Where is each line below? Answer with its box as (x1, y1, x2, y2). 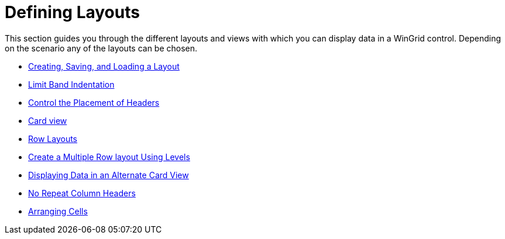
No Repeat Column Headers (28, 188, 136, 198)
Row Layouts (28, 133, 78, 144)
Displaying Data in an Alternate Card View (28, 169, 189, 180)
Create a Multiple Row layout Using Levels (28, 151, 190, 162)
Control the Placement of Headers (28, 97, 160, 108)
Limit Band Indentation (28, 79, 115, 89)
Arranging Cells (28, 206, 88, 216)
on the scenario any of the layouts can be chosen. (5, 43, 198, 53)
